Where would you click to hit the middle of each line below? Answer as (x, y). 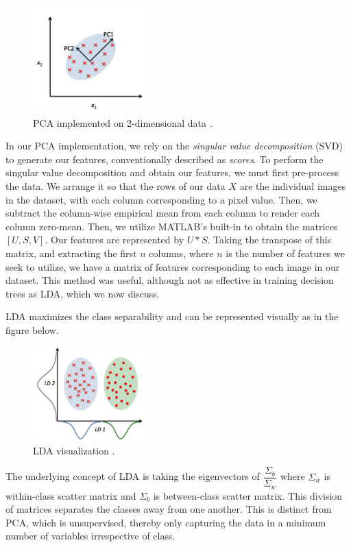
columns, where (181, 253)
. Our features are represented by (114, 240)
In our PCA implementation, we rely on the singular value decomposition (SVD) (174, 146)
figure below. (32, 329)
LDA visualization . (74, 450)
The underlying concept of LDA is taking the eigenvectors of (133, 476)
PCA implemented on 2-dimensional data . (123, 122)
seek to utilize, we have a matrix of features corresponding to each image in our (173, 266)
